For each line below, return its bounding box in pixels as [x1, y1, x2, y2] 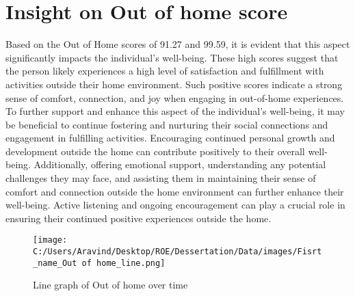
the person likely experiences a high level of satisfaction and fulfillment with [5, 64, 324, 78]
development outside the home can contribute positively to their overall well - [5, 144, 328, 158]
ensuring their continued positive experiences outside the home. [5, 211, 272, 225]
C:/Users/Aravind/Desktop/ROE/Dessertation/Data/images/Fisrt [33, 247, 322, 257]
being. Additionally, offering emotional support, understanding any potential [5, 157, 326, 172]
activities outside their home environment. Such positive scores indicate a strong [5, 77, 343, 91]
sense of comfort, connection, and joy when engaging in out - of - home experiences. [5, 90, 344, 105]
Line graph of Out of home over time [33, 278, 188, 292]
